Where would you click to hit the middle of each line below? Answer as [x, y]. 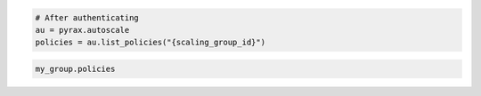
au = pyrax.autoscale [82, 30]
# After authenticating [87, 17]
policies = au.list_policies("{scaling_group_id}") [151, 43]
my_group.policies [75, 68]
